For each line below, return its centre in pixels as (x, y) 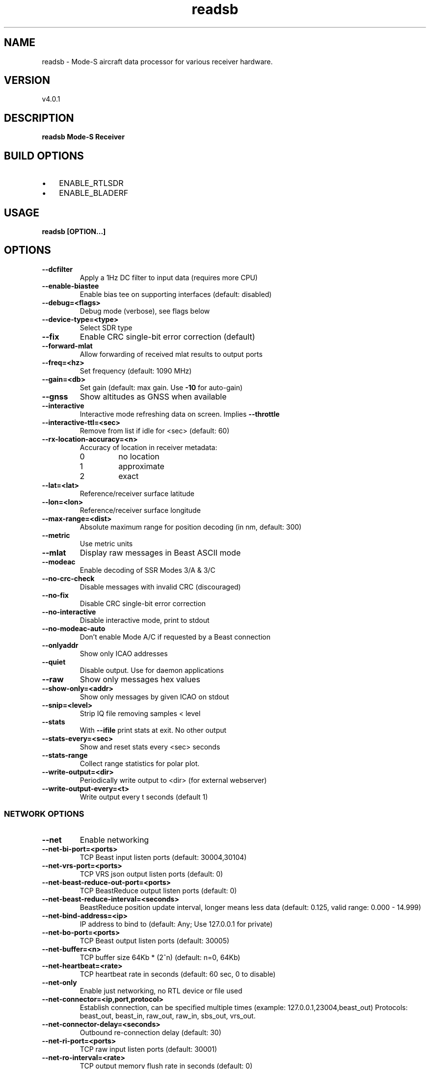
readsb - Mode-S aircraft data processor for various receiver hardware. (157, 61)
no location (139, 456)
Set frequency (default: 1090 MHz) (136, 371)
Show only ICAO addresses (124, 653)
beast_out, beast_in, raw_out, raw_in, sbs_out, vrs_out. (168, 1016)
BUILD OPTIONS (44, 156)
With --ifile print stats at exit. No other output (153, 730)
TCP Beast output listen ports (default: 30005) (155, 940)
